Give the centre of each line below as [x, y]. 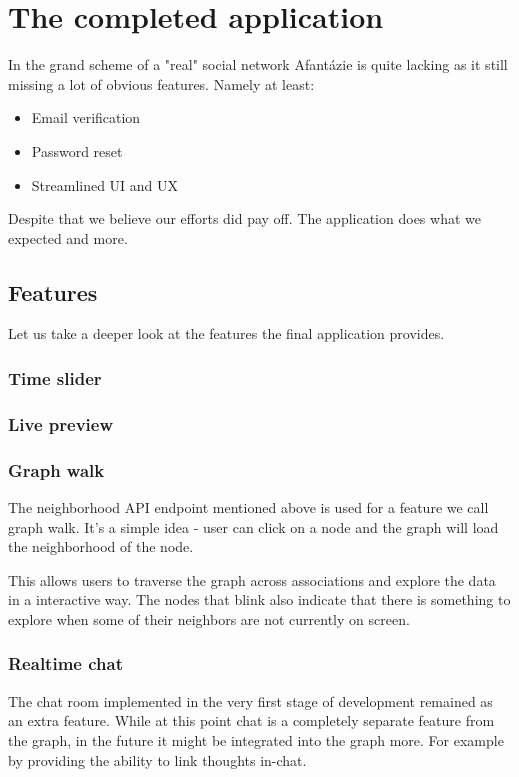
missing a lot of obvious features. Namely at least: [161, 83]
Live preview [61, 423]
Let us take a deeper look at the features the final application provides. [226, 333]
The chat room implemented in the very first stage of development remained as [250, 700]
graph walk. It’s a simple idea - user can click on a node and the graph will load [253, 526]
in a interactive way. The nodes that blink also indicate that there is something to [259, 599]
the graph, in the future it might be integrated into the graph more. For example [256, 739]
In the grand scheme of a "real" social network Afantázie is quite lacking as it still [258, 64]
